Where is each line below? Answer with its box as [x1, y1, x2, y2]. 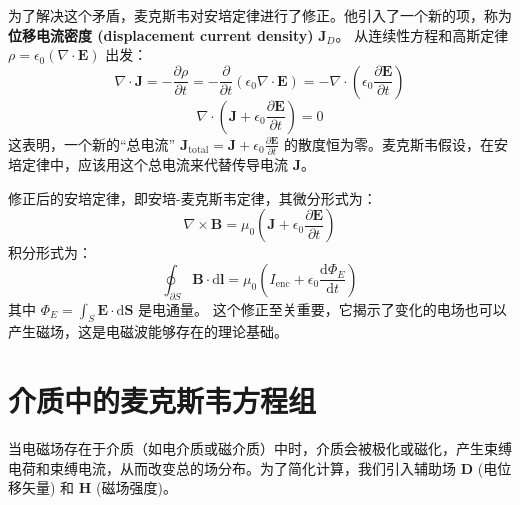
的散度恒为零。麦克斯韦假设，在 [283, 133, 494, 154]
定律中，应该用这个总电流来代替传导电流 [21, 154, 288, 175]
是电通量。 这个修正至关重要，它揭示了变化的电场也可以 [138, 298, 507, 319]
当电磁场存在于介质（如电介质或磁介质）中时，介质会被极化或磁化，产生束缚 [8, 438, 512, 459]
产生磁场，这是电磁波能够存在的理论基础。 [8, 321, 288, 342]
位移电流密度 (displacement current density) [8, 24, 314, 45]
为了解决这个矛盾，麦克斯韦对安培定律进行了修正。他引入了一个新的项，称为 [8, 5, 512, 25]
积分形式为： [8, 242, 92, 263]
